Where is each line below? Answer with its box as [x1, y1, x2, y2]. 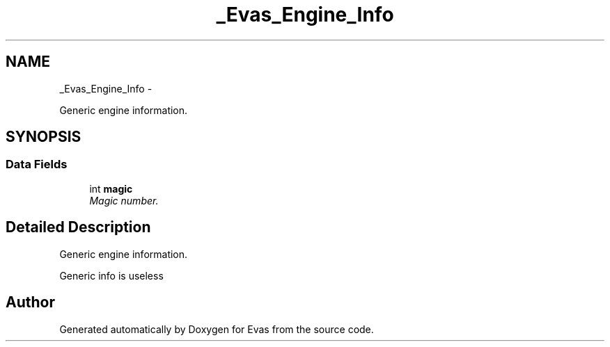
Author [6, 293, 55, 312]
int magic [89, 182, 133, 195]
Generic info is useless [59, 269, 164, 282]
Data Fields [6, 157, 68, 172]
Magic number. [89, 194, 159, 207]
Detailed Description [6, 218, 151, 236]
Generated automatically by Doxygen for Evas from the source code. [59, 323, 374, 335]
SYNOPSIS [6, 128, 81, 146]
